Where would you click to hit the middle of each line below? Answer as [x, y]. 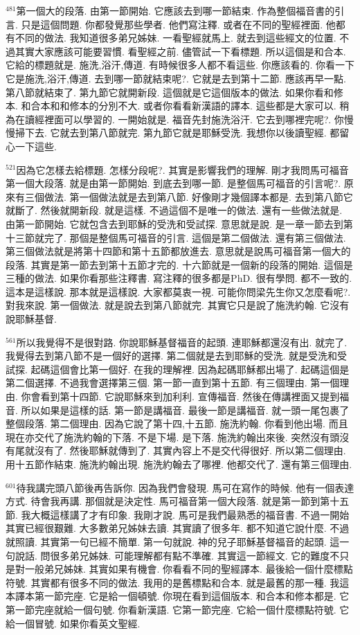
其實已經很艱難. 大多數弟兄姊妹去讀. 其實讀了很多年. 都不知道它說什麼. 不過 [178, 528]
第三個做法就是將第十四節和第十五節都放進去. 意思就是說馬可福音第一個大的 [178, 251]
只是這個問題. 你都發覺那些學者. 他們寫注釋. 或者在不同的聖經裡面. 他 [178, 24]
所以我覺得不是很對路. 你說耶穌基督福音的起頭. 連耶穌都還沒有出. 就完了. [182, 342]
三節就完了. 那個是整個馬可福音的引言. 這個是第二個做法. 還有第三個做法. [180, 237]
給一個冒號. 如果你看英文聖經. [73, 623]
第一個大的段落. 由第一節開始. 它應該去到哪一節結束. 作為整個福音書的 [175, 10]
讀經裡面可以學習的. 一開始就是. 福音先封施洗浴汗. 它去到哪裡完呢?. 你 [184, 119]
